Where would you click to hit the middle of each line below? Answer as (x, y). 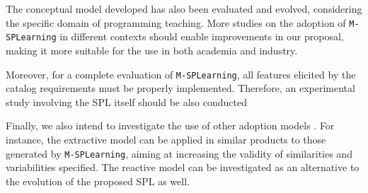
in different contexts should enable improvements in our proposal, (202, 36)
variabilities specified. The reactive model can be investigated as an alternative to (183, 167)
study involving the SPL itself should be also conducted (127, 101)
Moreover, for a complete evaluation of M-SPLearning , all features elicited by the (181, 74)
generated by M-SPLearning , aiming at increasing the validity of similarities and (179, 153)
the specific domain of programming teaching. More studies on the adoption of (176, 22)
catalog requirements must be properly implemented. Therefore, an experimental (180, 88)
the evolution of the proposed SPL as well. (98, 181)
